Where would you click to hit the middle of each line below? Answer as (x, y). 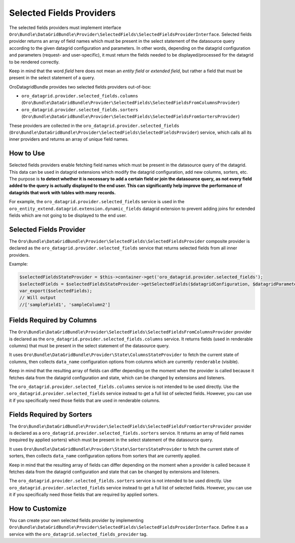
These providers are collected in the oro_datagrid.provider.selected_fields (94, 125)
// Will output (38, 298)
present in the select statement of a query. (52, 78)
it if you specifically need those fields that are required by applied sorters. (84, 495)
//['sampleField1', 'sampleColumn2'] (65, 304)
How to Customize (38, 508)
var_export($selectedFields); (56, 291)
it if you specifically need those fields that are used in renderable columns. (85, 400)
